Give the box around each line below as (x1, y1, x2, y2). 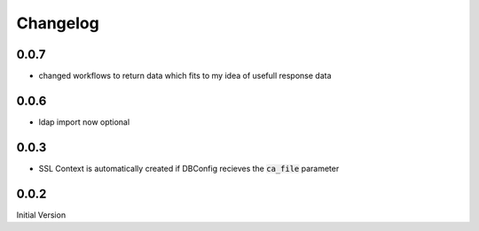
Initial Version (16, 209, 67, 220)
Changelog (16, 13, 99, 33)
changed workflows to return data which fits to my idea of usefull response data (38, 71, 332, 81)
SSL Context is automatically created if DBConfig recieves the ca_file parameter (38, 163, 340, 173)
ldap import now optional (38, 116, 130, 127)
